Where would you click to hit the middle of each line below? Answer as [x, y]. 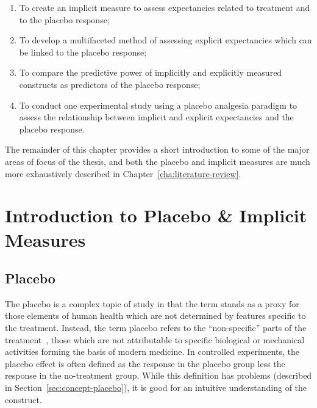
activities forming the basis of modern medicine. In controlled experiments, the [152, 352]
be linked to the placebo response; [83, 52]
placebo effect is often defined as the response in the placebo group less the [145, 363]
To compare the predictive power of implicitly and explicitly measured [151, 72]
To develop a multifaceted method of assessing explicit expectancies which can [166, 40]
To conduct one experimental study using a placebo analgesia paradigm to [158, 105]
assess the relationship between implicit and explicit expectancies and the [156, 117]
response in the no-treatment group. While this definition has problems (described [158, 375]
